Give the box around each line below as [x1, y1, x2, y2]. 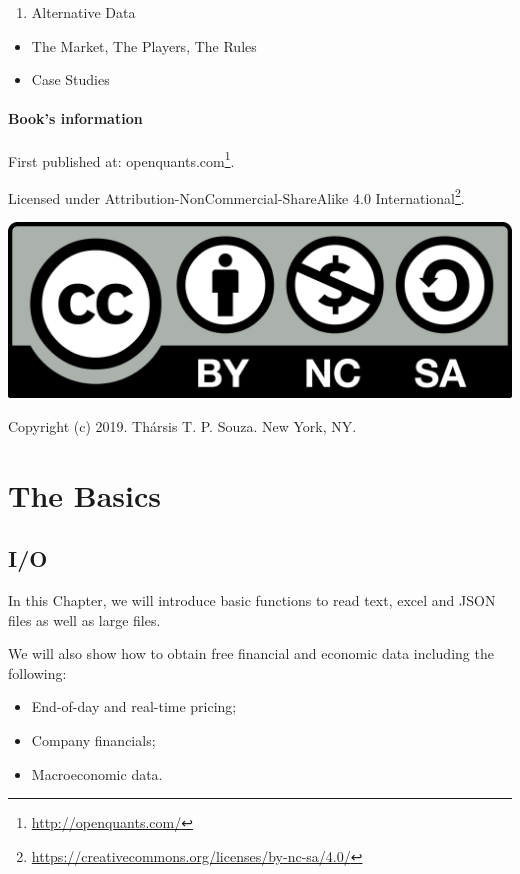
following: [8, 662, 67, 683]
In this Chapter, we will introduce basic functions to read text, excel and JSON [8, 590, 496, 611]
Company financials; [31, 730, 156, 751]
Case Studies [31, 69, 110, 90]
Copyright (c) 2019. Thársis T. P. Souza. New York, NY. [8, 415, 357, 436]
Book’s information [8, 108, 143, 129]
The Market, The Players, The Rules [31, 35, 257, 56]
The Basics [8, 474, 161, 515]
